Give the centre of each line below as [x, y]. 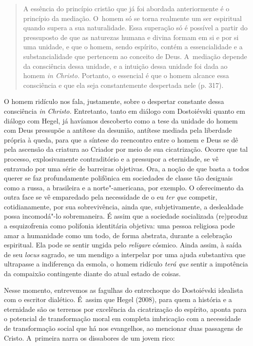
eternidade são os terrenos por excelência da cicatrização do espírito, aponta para [125, 309]
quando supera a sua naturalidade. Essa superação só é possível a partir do [135, 28]
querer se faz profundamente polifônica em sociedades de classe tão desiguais [118, 178]
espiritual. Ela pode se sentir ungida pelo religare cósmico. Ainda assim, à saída [123, 245]
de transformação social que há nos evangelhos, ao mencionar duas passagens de [123, 328]
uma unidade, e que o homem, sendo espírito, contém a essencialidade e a [133, 47]
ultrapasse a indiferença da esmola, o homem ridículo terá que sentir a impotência [126, 264]
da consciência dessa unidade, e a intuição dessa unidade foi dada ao [125, 66]
